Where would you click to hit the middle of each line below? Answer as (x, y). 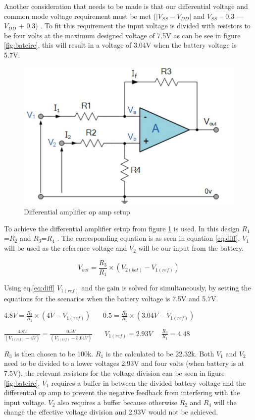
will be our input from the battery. (191, 248)
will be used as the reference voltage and (66, 248)
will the (225, 402)
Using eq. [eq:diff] (29, 288)
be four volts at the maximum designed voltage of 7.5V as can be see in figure (122, 35)
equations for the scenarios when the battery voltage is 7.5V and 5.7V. (111, 298)
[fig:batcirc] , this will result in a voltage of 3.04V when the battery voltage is (120, 45)
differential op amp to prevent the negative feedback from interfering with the (122, 392)
